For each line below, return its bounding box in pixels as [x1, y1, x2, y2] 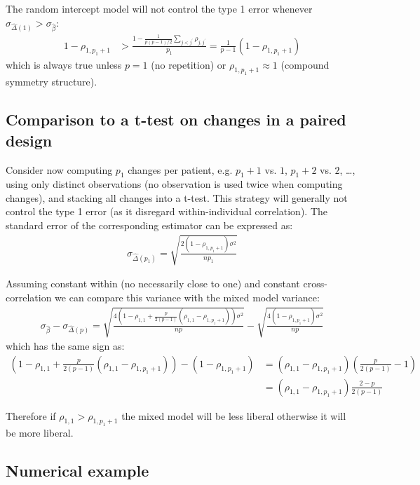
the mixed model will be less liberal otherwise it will [121, 408, 346, 423]
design [6, 129, 53, 151]
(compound [280, 57, 330, 71]
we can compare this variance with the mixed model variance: [55, 289, 320, 304]
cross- [303, 276, 327, 291]
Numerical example [6, 460, 149, 481]
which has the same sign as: [6, 339, 125, 353]
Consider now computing [6, 162, 113, 177]
